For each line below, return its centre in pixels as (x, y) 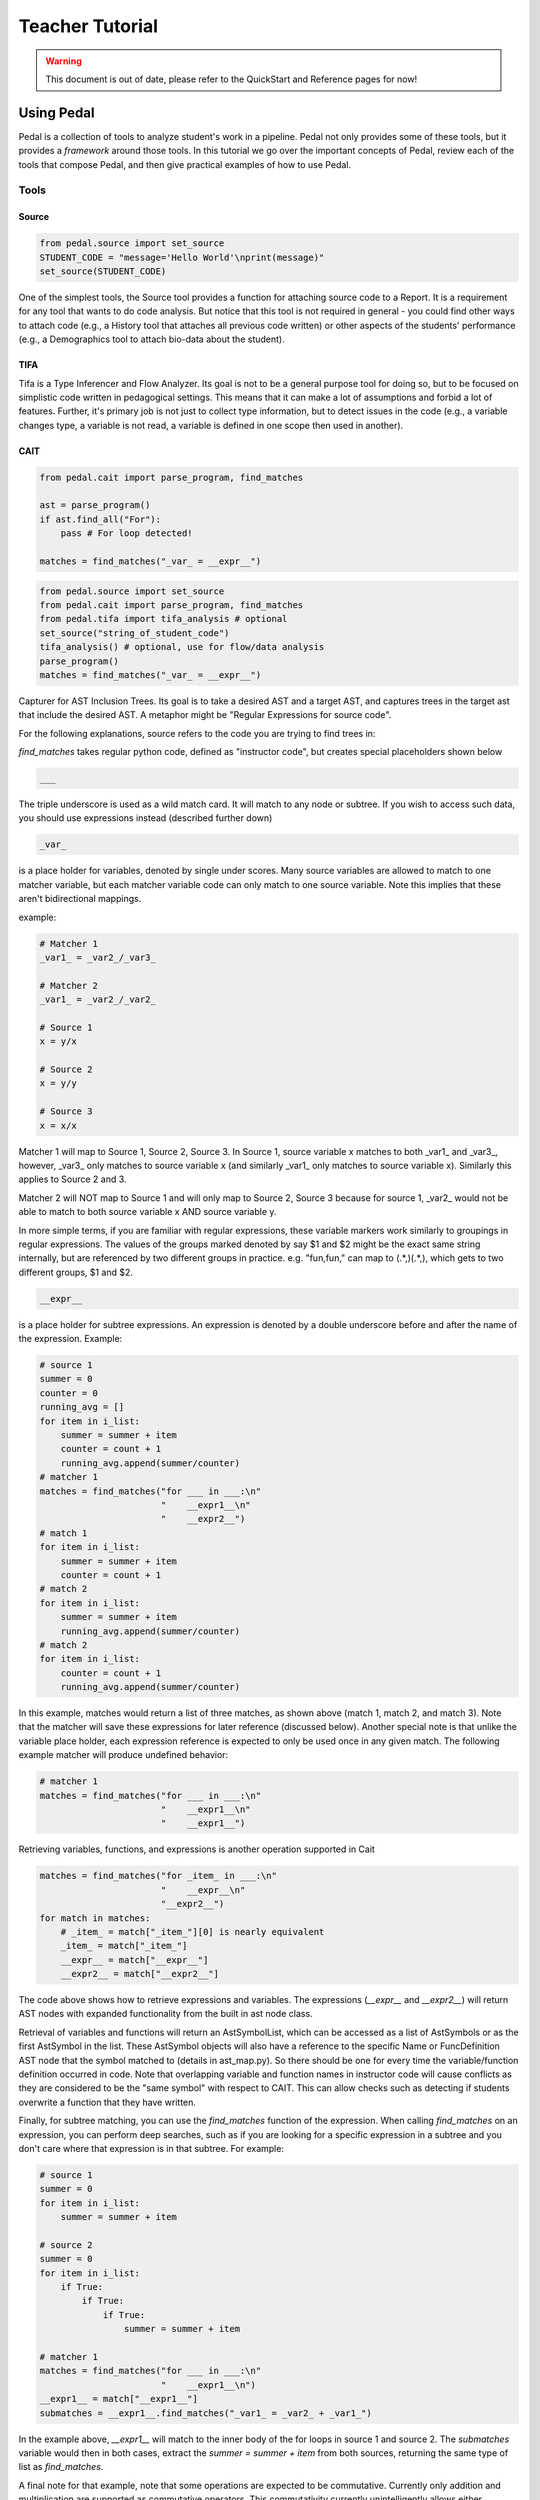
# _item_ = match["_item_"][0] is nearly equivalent (192, 1931)
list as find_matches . (61, 2467)
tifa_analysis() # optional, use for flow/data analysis (182, 647)
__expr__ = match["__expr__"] (134, 1959)
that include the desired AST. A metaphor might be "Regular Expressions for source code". (205, 715)
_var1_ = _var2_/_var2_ (98, 999)
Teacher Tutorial (88, 26)
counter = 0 (69, 1393)
